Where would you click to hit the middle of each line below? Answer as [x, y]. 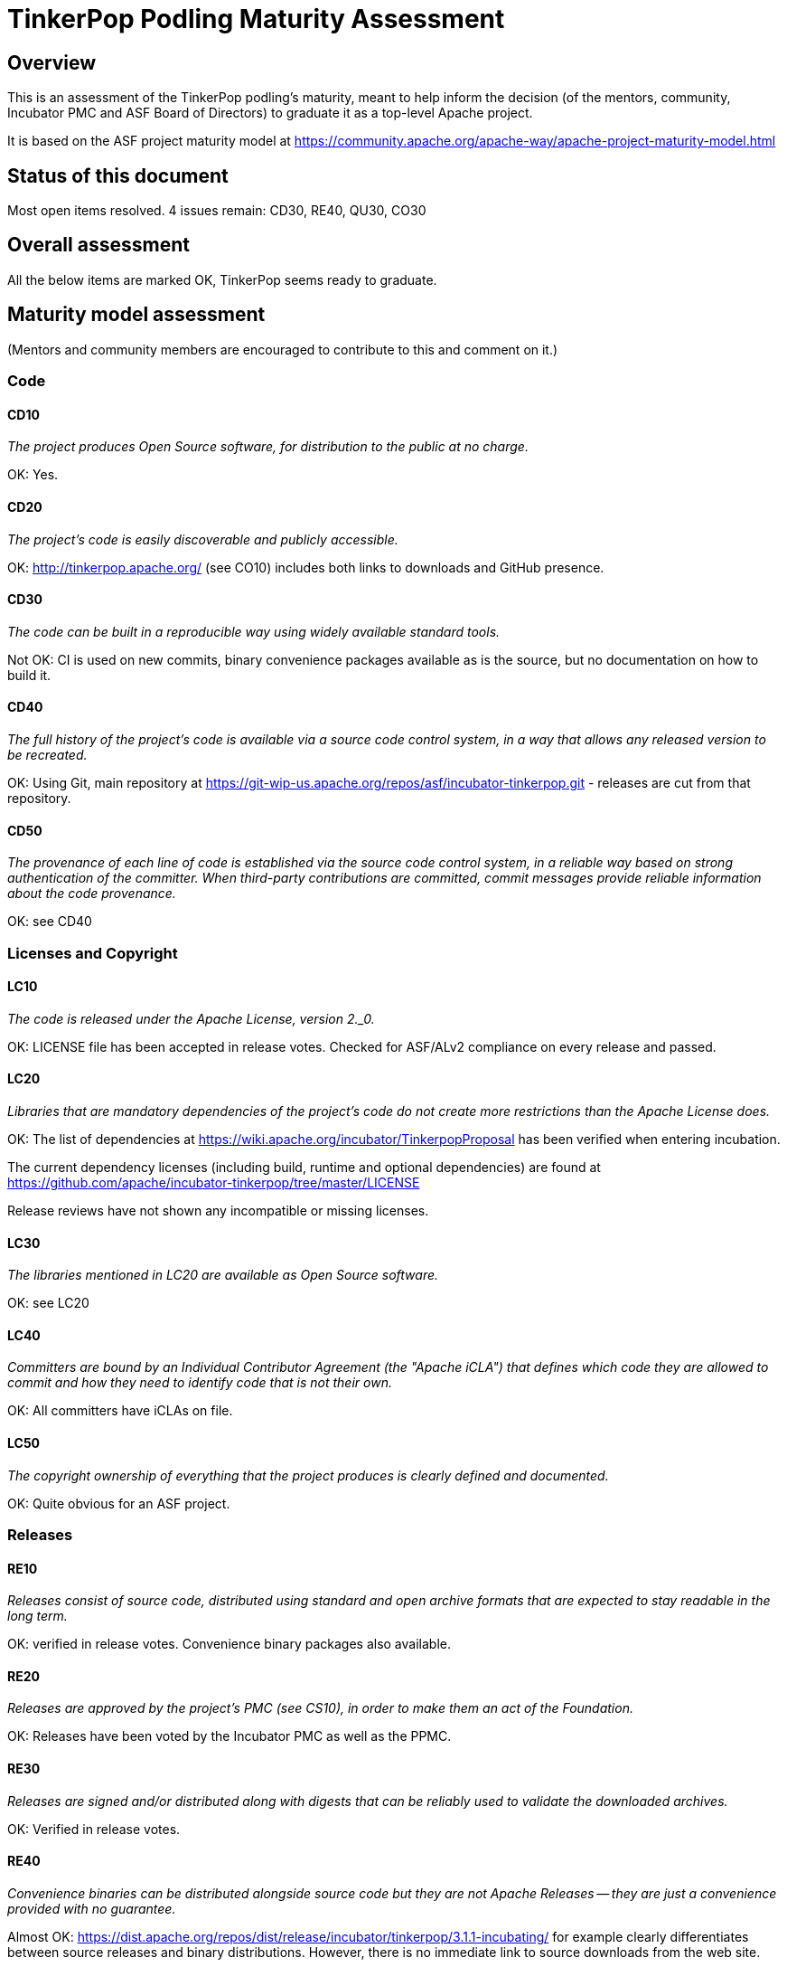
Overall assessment [98, 245]
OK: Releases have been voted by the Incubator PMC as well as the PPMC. [230, 1736]
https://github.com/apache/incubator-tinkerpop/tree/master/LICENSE [214, 1182]
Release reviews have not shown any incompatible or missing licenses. [218, 1210]
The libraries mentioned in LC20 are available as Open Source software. [223, 1275]
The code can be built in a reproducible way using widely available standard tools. [254, 631]
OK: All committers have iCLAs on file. [120, 1411]
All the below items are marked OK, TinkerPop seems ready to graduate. [222, 279]
